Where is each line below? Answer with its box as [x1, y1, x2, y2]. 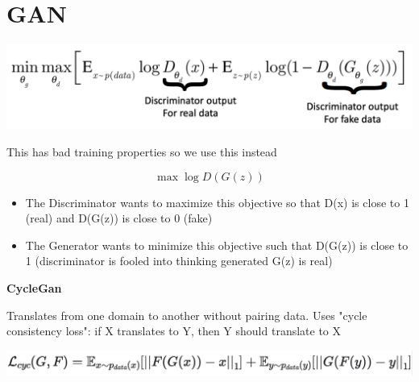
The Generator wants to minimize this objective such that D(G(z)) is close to [25, 236, 409, 253]
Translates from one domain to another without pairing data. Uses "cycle [6, 306, 367, 323]
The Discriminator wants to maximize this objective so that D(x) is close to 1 [25, 193, 409, 210]
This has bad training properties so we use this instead [6, 143, 277, 160]
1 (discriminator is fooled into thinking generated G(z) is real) [25, 252, 333, 269]
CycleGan [6, 280, 62, 297]
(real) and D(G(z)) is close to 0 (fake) [25, 210, 213, 226]
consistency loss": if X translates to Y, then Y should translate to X [6, 322, 342, 339]
